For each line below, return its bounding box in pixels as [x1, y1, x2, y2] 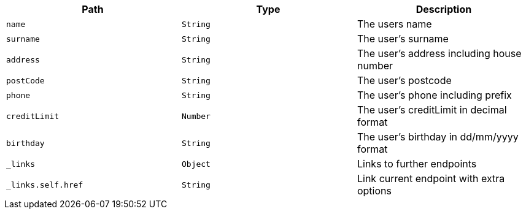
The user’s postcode [357, 74, 452, 86]
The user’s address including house [357, 47, 522, 59]
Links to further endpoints [357, 158, 477, 170]
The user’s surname [357, 32, 449, 45]
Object [181, 159, 211, 169]
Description [416, 3, 472, 15]
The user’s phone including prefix [357, 89, 512, 101]
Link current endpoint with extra [357, 172, 505, 185]
